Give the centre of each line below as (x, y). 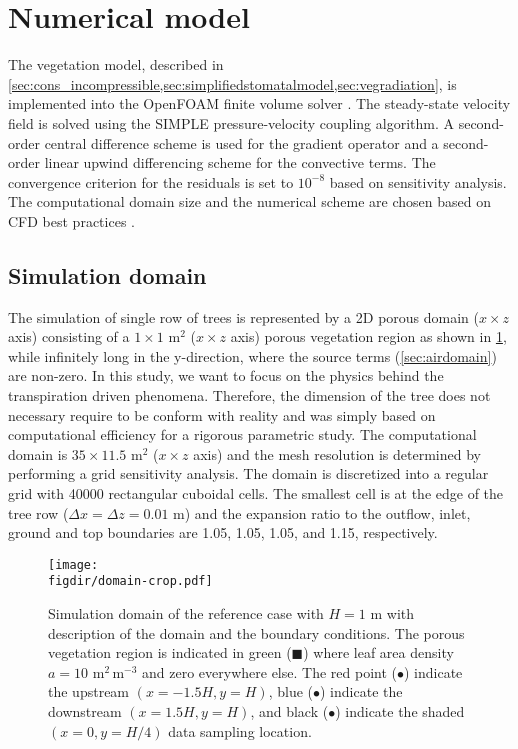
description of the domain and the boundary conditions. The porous (256, 632)
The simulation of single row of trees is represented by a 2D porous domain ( (243, 316)
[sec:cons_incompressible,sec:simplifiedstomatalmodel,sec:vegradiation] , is (232, 83)
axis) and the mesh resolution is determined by (337, 453)
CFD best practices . (71, 220)
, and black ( (289, 711)
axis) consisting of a (69, 336)
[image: (73, 564)
